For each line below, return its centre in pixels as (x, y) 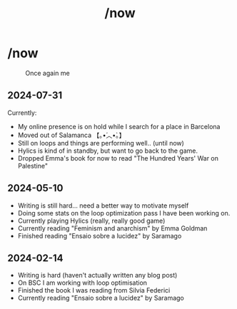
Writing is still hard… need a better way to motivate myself (103, 206)
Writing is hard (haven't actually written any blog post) (97, 275)
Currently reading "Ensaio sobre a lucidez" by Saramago (101, 298)
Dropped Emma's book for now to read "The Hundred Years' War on (118, 158)
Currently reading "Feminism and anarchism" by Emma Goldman (112, 228)
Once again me (47, 73)
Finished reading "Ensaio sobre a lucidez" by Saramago (100, 235)
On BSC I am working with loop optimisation (82, 283)
